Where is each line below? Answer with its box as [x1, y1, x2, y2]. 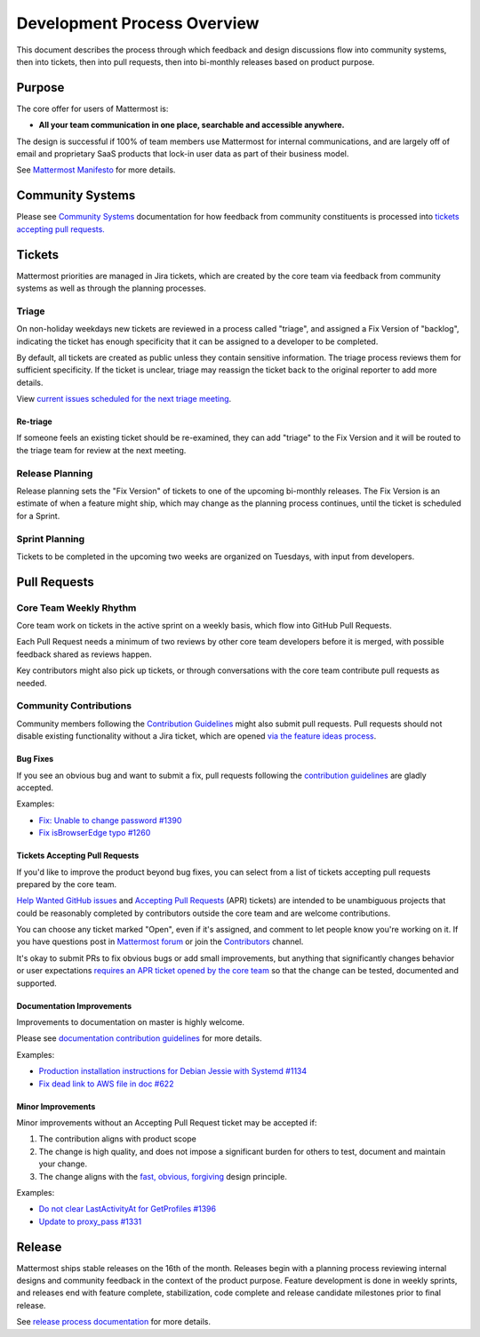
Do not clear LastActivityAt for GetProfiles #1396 [38, 1204, 217, 1214]
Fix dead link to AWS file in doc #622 [38, 1078, 174, 1089]
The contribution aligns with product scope [38, 1133, 197, 1144]
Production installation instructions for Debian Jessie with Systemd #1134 [38, 1066, 308, 1077]
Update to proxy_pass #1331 [38, 1216, 142, 1227]
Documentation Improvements [16, 1000, 132, 1011]
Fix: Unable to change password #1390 [38, 814, 182, 826]
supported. [16, 978, 57, 989]
